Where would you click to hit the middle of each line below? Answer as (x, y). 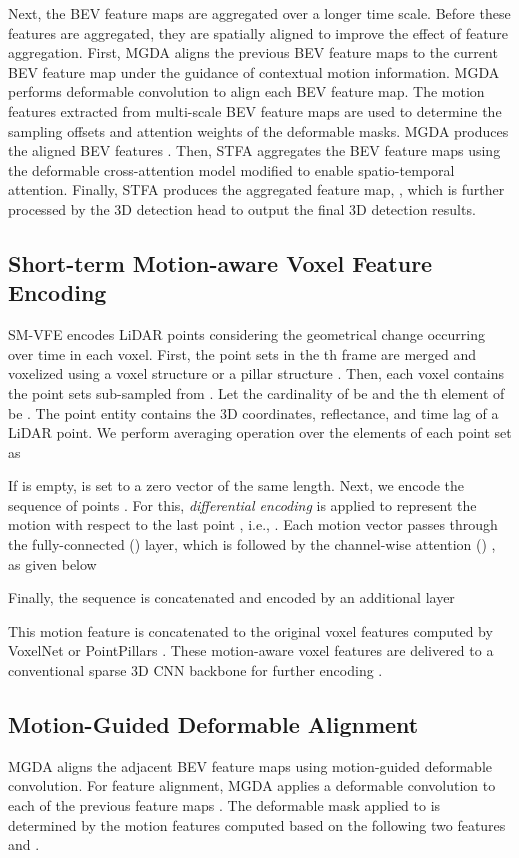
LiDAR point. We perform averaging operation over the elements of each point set (260, 432)
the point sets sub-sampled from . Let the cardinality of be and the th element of (256, 392)
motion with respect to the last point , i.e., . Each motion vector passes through (253, 524)
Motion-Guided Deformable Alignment (213, 724)
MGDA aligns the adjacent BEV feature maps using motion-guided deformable (250, 765)
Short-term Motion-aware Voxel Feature (220, 262)
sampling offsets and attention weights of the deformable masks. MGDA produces (258, 130)
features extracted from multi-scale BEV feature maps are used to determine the (255, 110)
